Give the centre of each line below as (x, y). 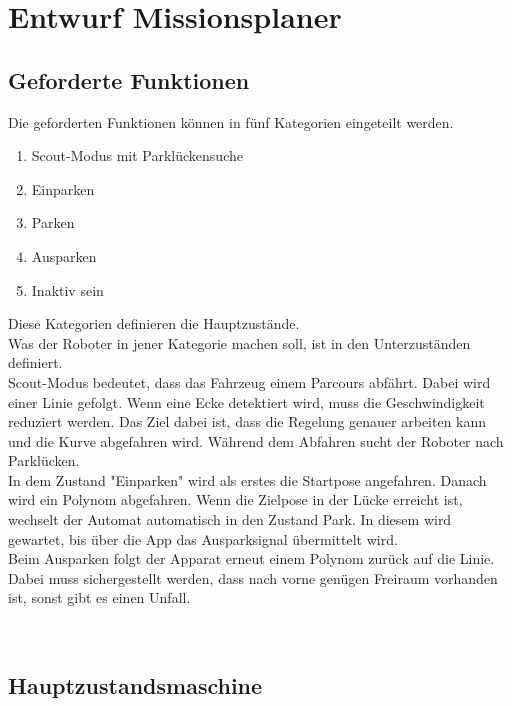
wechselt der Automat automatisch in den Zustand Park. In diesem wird (230, 519)
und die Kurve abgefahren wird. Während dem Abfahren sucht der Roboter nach (256, 440)
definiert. (35, 362)
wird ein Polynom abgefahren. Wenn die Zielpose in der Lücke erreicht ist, (235, 499)
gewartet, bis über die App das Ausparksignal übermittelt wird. (203, 538)
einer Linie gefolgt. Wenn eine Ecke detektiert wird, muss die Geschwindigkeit (246, 401)
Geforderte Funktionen (129, 79)
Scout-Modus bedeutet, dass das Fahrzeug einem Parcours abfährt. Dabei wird (249, 381)
